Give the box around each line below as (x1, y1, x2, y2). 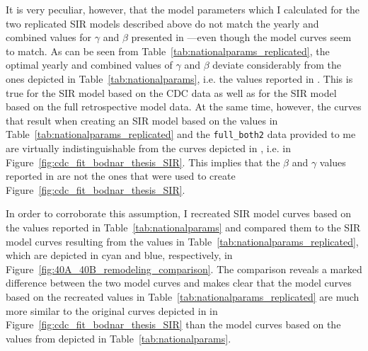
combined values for (6, 30, 92, 45)
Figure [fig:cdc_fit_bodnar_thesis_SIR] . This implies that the (6, 154, 280, 169)
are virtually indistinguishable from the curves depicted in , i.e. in (6, 141, 291, 155)
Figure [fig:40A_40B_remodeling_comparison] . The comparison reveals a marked (6, 261, 362, 276)
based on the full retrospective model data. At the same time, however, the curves (6, 99, 362, 114)
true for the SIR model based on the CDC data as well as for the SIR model (6, 85, 337, 100)
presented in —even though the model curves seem (131, 30, 352, 45)
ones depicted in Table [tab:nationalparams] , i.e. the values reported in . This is (6, 71, 353, 86)
